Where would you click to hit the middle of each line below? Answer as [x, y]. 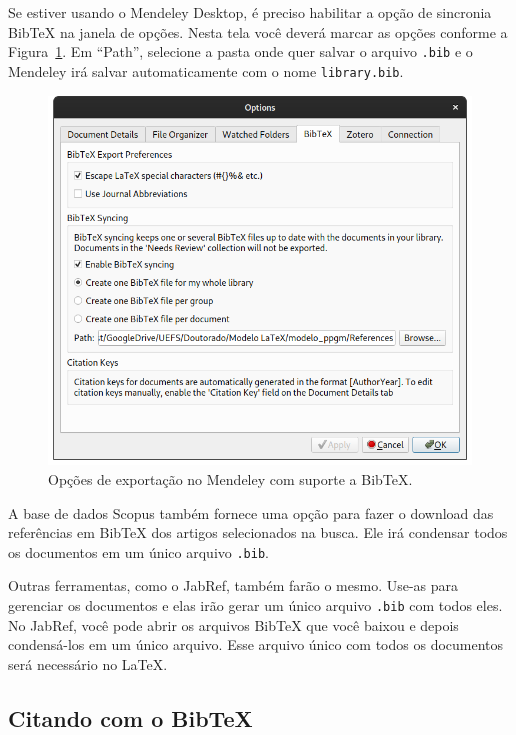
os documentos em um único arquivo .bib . [138, 551]
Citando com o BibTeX [130, 717]
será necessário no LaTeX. [88, 663]
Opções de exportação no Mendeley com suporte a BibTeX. [230, 478]
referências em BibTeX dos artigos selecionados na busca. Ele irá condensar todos [258, 532]
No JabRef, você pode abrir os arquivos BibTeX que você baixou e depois [233, 624]
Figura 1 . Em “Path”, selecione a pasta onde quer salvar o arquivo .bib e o [240, 51]
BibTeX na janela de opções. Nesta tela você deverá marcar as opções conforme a [258, 31]
